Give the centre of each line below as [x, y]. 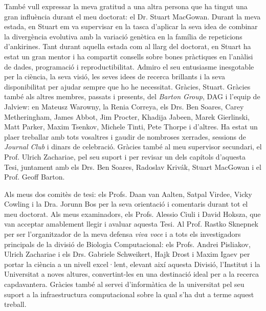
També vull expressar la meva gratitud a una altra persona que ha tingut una [126, 6]
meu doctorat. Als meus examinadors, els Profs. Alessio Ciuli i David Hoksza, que [132, 214]
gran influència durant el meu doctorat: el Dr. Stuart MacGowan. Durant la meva [132, 16]
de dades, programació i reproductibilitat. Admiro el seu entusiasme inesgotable [129, 66]
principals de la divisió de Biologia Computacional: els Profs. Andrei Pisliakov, [127, 244]
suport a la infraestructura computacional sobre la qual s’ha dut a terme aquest [129, 294]
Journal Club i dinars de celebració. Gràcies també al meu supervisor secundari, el [133, 147]
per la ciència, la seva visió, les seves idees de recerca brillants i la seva [115, 76]
